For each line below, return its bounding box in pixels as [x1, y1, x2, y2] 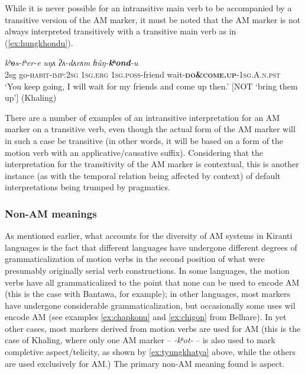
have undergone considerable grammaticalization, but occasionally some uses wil [5, 299, 296, 311]
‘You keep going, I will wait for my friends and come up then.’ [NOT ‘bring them [5, 79, 298, 92]
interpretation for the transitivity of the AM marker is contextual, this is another [5, 158, 299, 170]
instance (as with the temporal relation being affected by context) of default [5, 169, 281, 181]
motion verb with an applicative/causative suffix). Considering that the [5, 146, 264, 158]
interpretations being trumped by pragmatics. [5, 181, 170, 193]
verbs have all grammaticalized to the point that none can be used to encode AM [5, 276, 300, 288]
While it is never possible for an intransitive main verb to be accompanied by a [5, 2, 292, 14]
